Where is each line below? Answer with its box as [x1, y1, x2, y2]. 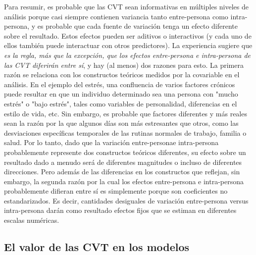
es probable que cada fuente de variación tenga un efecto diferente [37, 21, 238, 31]
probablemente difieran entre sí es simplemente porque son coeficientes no [4, 186, 228, 196]
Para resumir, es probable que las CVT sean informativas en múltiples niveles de [4, 1, 249, 11]
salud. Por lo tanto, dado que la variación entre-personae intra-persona [4, 137, 219, 148]
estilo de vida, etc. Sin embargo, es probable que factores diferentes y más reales [4, 108, 247, 118]
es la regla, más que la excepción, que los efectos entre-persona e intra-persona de [4, 50, 251, 60]
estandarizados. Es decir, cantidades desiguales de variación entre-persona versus [4, 195, 249, 205]
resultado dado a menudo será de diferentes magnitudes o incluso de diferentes [4, 156, 242, 167]
